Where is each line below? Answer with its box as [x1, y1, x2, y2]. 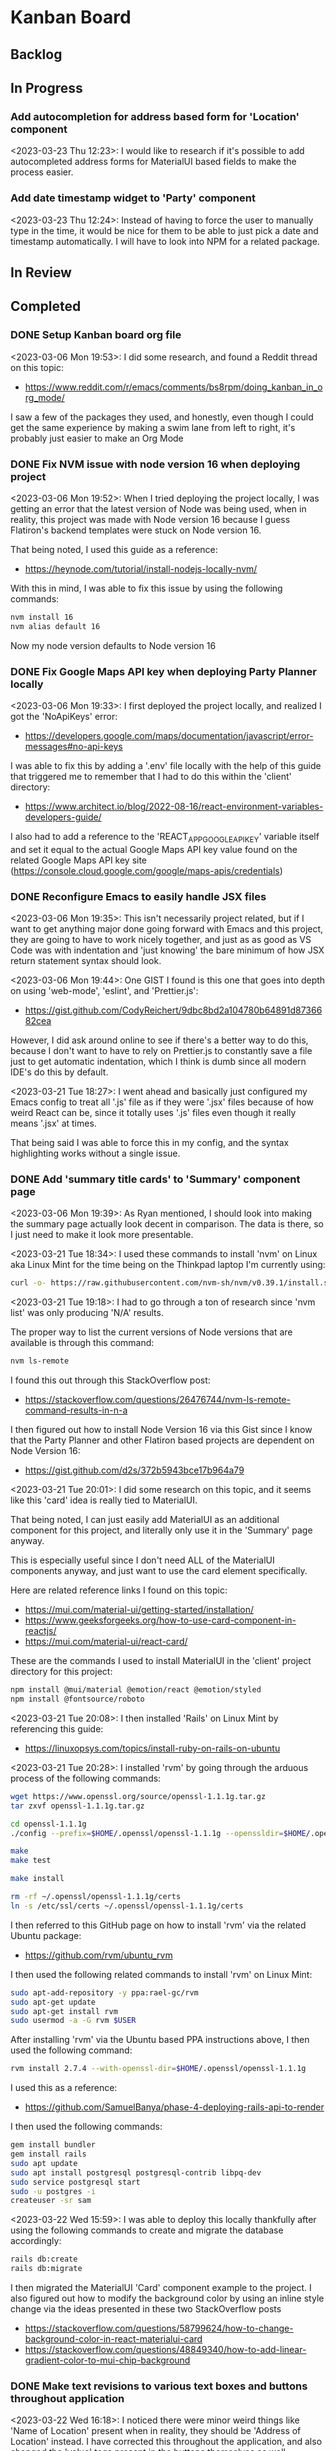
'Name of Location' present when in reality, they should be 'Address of [10, 2425, 302, 2437]
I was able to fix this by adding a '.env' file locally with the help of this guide [10, 759, 322, 771]
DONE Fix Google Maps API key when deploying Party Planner [10, 664, 317, 678]
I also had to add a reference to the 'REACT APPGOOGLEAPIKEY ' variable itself [10, 830, 320, 845]
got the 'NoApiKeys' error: [10, 710, 118, 722]
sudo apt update [10, 2158, 78, 2168]
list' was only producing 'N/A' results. [10, 1307, 164, 1319]
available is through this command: [10, 1337, 155, 1349]
